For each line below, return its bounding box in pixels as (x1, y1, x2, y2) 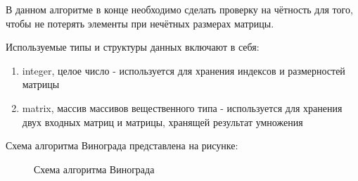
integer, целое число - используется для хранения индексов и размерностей (22, 63, 345, 77)
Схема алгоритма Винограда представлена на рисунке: (6, 138, 238, 153)
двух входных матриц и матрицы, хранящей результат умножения (22, 114, 303, 129)
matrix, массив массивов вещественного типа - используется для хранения (22, 100, 343, 115)
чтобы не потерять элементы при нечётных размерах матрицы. (6, 15, 274, 30)
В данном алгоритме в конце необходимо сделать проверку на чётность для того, (6, 2, 353, 16)
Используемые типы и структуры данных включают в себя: (6, 39, 260, 54)
